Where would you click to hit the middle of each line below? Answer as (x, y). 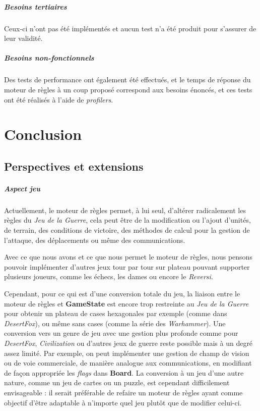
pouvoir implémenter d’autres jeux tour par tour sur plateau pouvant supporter (127, 266)
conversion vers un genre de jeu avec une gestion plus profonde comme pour (121, 333)
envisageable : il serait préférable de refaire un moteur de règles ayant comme (123, 392)
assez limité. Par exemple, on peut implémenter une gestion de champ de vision (127, 353)
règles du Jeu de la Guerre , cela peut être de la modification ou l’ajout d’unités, (127, 220)
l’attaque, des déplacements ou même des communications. (95, 240)
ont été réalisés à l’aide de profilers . (59, 99)
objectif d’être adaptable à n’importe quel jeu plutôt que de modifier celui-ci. (123, 402)
